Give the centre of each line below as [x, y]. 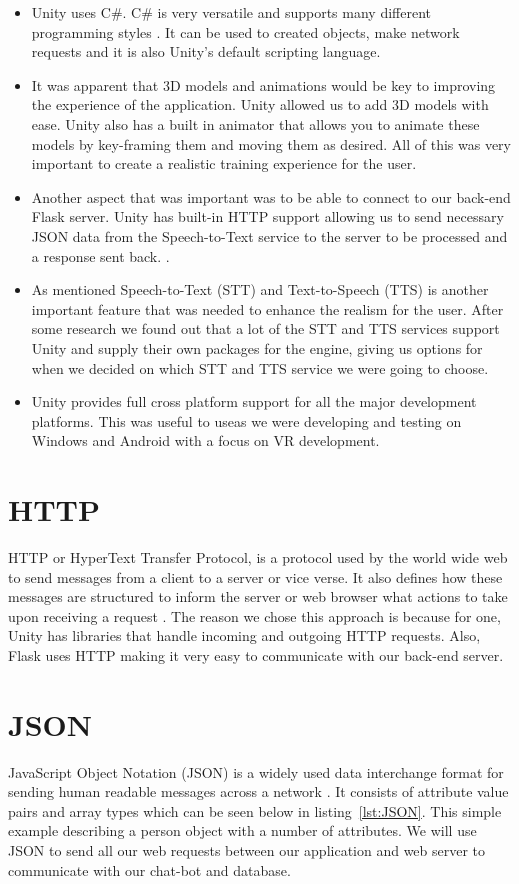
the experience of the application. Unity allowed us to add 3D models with [260, 104]
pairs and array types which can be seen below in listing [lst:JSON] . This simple [255, 810]
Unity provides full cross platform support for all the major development [254, 401]
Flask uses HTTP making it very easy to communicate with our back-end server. [256, 654]
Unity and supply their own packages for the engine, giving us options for [257, 347]
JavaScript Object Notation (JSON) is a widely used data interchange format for [256, 771]
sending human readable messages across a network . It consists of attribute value [258, 791]
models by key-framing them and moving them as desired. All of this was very [271, 143]
